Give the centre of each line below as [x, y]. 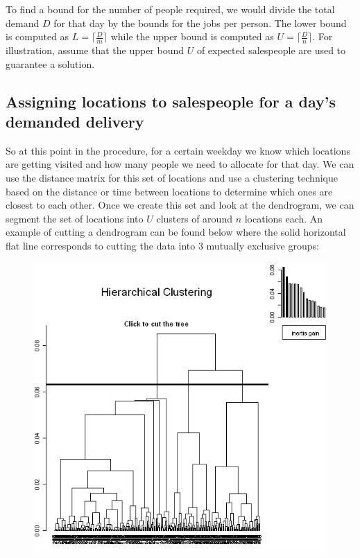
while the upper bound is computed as [192, 36]
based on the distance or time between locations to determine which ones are [169, 191]
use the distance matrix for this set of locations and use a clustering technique [172, 177]
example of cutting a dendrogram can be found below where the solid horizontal [176, 232]
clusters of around [194, 218]
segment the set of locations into [75, 218]
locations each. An [284, 218]
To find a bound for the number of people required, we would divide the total [170, 9]
